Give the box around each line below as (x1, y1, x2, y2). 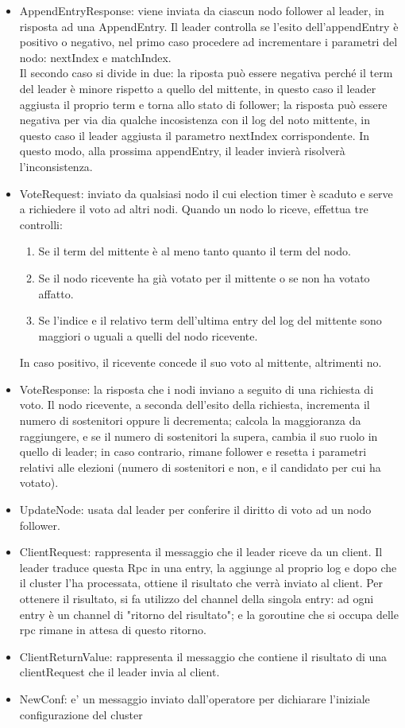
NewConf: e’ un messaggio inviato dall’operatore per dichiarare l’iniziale (19, 690, 370, 707)
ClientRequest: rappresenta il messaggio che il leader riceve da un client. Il (19, 543, 383, 560)
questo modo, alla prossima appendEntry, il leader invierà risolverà (19, 142, 345, 159)
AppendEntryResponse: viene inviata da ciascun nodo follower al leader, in (19, 2, 384, 18)
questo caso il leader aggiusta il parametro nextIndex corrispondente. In (19, 127, 370, 143)
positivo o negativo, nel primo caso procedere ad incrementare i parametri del (19, 33, 398, 50)
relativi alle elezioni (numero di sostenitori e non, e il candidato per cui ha (19, 458, 381, 475)
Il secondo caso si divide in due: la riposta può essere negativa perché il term (19, 64, 393, 81)
